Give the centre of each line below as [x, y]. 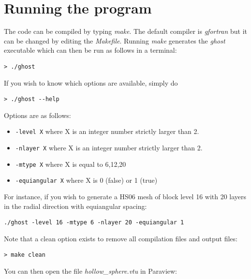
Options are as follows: [37, 115]
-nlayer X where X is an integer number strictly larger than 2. [109, 147]
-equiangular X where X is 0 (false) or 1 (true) [86, 180]
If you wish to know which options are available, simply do [91, 82]
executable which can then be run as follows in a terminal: [90, 50]
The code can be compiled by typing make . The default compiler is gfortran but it [126, 31]
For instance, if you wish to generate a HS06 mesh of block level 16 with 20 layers [125, 196]
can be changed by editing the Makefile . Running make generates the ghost [115, 40]
